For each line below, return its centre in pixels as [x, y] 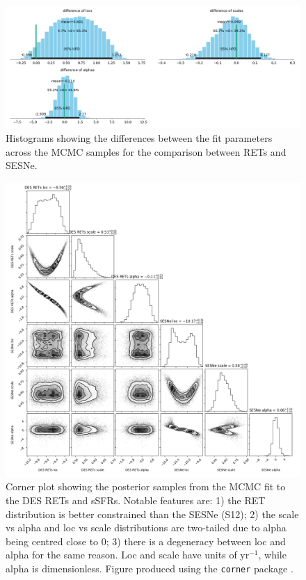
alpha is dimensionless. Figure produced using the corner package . [150, 568]
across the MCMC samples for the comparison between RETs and [146, 151]
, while [272, 555]
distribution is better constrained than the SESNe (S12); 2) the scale [152, 514]
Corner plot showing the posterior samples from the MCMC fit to [146, 486]
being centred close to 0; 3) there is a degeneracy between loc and [146, 541]
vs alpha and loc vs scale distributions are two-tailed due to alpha [146, 527]
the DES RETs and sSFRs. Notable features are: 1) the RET [136, 500]
